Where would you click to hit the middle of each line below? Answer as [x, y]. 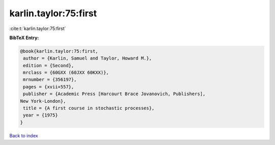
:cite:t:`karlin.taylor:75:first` [38, 28]
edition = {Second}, [49, 65]
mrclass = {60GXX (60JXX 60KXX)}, [66, 73]
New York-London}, [43, 101]
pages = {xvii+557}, [49, 87]
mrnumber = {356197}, [50, 80]
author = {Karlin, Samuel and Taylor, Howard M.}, [88, 58]
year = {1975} [40, 115]
